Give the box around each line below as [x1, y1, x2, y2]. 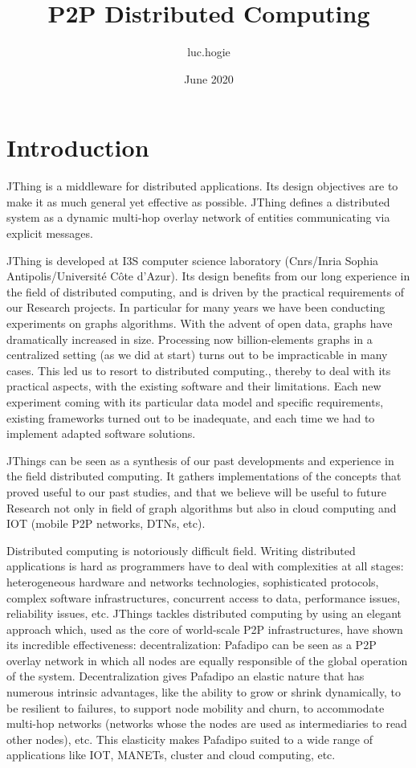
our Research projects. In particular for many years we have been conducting [6, 299, 385, 316]
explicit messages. [6, 225, 93, 242]
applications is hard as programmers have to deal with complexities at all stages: [6, 558, 404, 574]
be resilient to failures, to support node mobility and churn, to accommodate [6, 699, 385, 716]
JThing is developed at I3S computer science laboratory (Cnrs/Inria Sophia [6, 251, 379, 268]
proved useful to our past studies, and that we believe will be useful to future [6, 483, 387, 500]
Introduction [6, 131, 149, 164]
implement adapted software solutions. [6, 425, 196, 442]
